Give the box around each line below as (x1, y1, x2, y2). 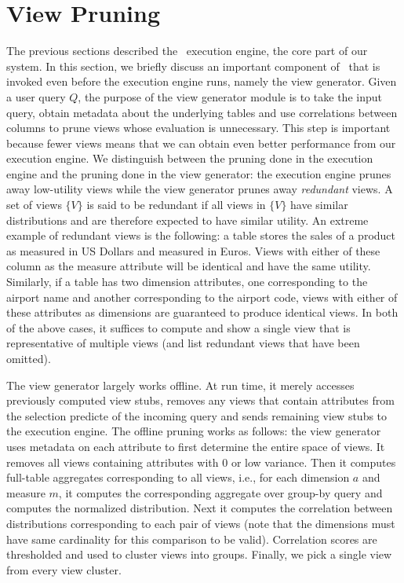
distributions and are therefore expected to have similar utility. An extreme (6, 211, 369, 228)
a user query (6, 88, 66, 104)
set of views (6, 196, 62, 213)
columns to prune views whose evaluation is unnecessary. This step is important (6, 119, 391, 136)
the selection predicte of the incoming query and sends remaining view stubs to (6, 407, 388, 423)
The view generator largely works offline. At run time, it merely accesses (6, 376, 355, 393)
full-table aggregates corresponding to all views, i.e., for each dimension (6, 469, 350, 486)
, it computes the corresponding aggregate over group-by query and (58, 484, 383, 500)
